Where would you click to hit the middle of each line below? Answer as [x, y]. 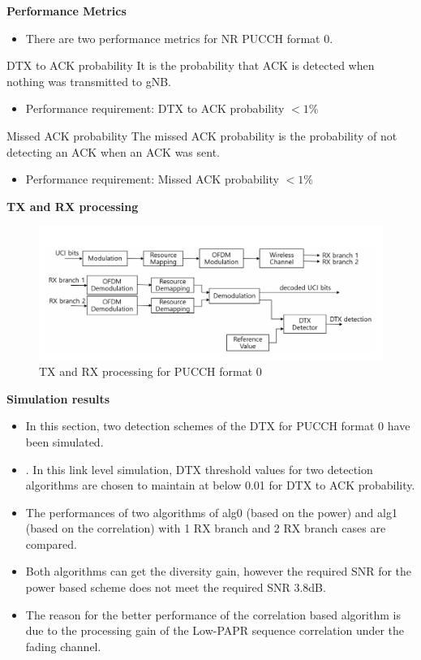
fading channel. [63, 646]
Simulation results [58, 398]
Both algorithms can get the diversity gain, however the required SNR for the [219, 571]
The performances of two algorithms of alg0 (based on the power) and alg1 [211, 512]
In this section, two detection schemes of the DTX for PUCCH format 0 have [218, 426]
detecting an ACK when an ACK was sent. [114, 151]
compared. [51, 544]
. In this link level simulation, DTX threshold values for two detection [199, 469]
